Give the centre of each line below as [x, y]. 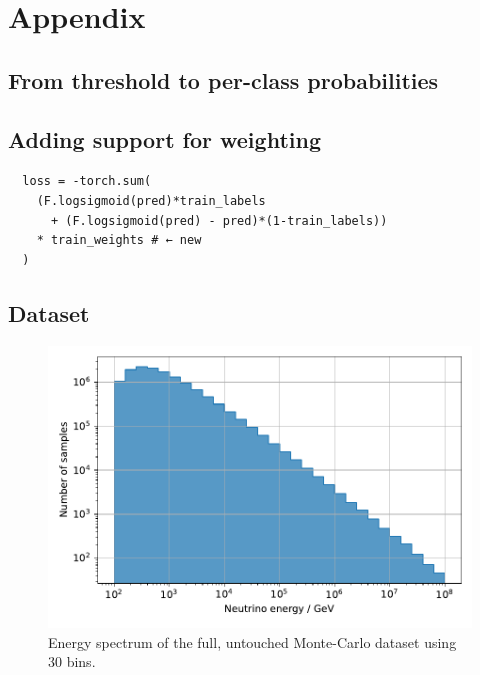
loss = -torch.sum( [87, 181]
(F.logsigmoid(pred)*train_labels [151, 200]
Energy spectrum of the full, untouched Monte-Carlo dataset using [252, 641]
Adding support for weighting [164, 138]
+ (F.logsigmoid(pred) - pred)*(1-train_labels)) [219, 220]
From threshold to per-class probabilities [223, 79]
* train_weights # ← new [119, 240]
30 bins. [72, 661]
